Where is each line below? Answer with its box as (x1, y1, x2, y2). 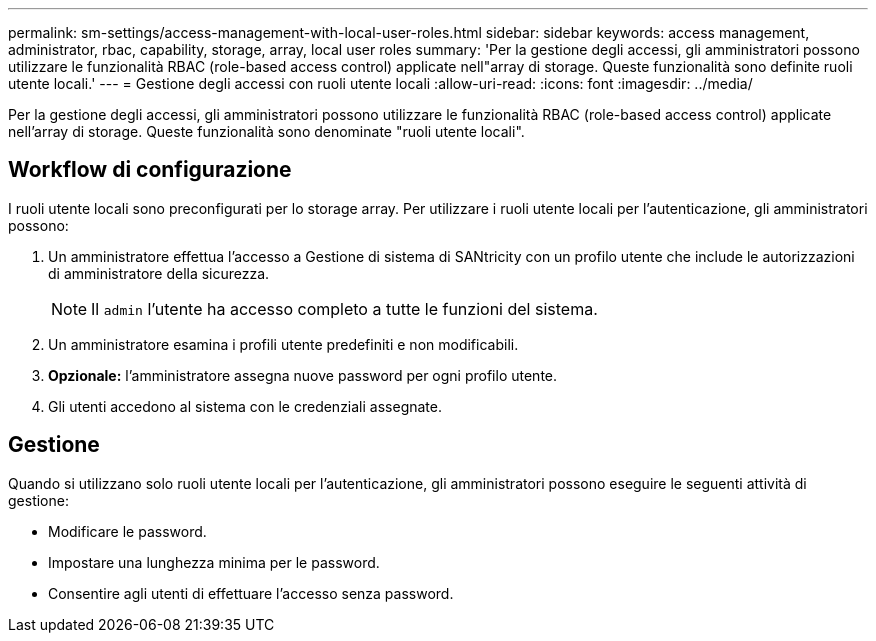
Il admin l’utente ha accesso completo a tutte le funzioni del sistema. (91, 298, 598, 319)
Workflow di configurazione (8, 157, 292, 183)
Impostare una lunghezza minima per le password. (48, 553, 380, 571)
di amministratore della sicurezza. (48, 264, 270, 282)
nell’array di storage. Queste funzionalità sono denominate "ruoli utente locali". (8, 123, 525, 140)
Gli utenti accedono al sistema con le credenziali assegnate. (48, 397, 443, 415)
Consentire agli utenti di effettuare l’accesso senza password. (48, 584, 454, 602)
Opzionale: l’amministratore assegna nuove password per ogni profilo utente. (48, 366, 558, 384)
